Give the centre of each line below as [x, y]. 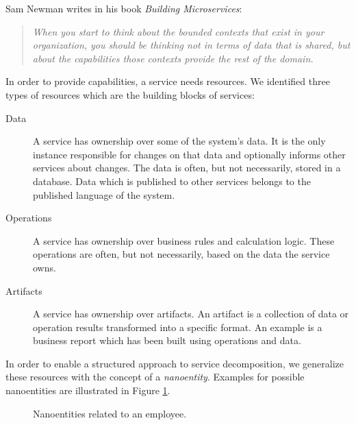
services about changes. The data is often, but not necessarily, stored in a [187, 168]
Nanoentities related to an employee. [110, 413]
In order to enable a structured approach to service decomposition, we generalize [175, 363]
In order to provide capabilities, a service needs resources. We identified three [168, 81]
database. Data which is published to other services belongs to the [172, 181]
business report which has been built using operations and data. [167, 340]
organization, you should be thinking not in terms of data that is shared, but [191, 45]
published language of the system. [104, 194]
